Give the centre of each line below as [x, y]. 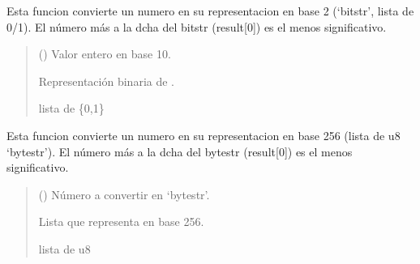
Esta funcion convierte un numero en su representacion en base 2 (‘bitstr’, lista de [210, 11]
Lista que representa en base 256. [121, 221]
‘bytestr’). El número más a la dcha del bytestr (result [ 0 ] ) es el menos [180, 151]
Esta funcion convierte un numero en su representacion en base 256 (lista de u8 [204, 135]
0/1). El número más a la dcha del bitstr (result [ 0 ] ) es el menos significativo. [197, 26]
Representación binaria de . [106, 81]
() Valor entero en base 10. [105, 54]
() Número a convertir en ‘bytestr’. [124, 194]
